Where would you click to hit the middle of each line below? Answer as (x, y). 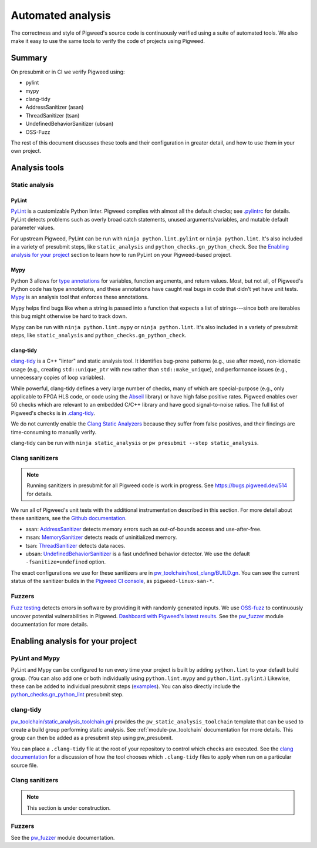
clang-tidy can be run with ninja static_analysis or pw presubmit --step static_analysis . (135, 443)
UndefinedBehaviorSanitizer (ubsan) (70, 124)
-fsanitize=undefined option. (66, 562)
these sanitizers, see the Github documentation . (69, 518)
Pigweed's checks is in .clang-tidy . (53, 413)
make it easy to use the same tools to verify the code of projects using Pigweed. (108, 41)
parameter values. (33, 228)
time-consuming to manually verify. (54, 432)
